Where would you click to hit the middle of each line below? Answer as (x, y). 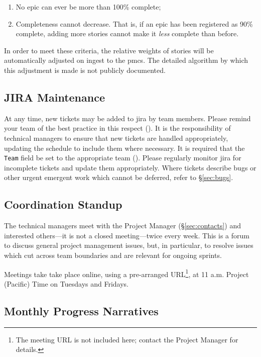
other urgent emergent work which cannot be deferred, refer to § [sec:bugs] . (119, 177)
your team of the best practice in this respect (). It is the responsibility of (117, 128)
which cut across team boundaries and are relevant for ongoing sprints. (113, 255)
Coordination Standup (63, 204)
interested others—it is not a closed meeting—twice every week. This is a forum (127, 235)
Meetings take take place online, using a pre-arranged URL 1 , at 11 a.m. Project (126, 273)
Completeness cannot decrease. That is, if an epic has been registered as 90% (134, 23)
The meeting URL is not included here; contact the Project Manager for (127, 339)
